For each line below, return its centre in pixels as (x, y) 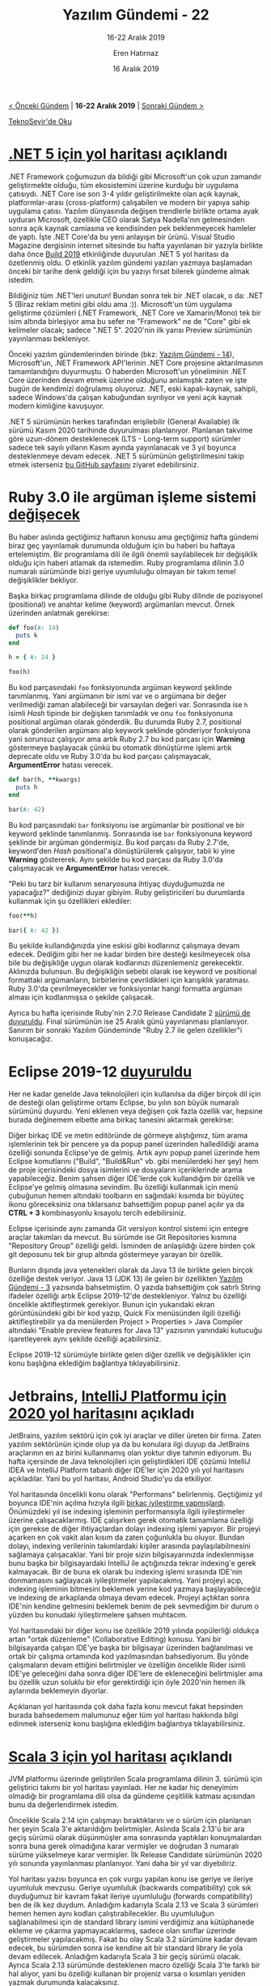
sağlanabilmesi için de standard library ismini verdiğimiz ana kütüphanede (131, 1922)
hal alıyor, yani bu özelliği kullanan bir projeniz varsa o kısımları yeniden (127, 1974)
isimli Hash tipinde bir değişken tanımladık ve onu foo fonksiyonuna (121, 714)
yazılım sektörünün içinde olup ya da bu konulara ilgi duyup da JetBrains (129, 1444)
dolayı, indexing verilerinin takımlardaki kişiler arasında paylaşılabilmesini (129, 1546)
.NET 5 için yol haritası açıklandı (118, 154)
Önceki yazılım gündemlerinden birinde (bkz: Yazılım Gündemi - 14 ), (121, 354)
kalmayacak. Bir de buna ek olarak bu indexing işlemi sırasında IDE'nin (125, 1572)
